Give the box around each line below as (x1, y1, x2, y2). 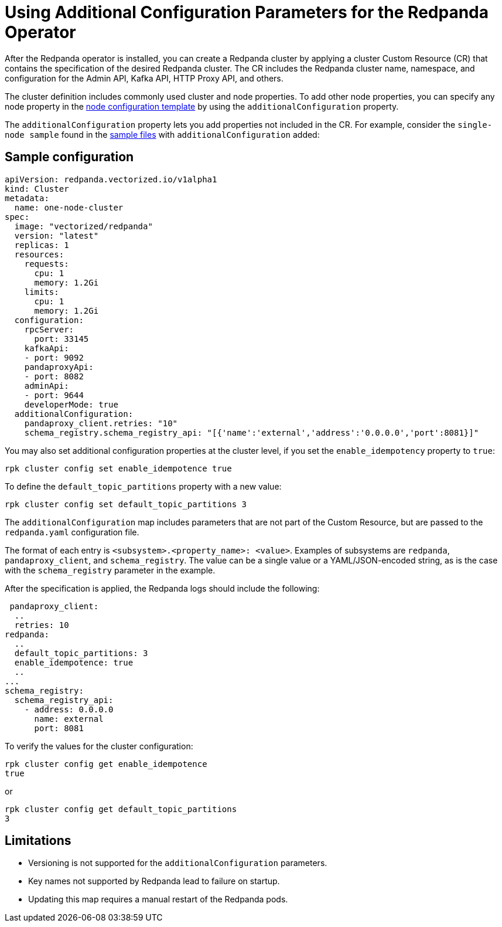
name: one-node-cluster (14, 202, 124, 212)
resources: (14, 249, 64, 259)
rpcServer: (24, 324, 74, 334)
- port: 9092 (24, 352, 84, 362)
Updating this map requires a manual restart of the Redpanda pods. (28, 894, 288, 905)
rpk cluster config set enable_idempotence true (5, 463, 232, 473)
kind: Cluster (5, 184, 69, 193)
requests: (24, 259, 69, 269)
